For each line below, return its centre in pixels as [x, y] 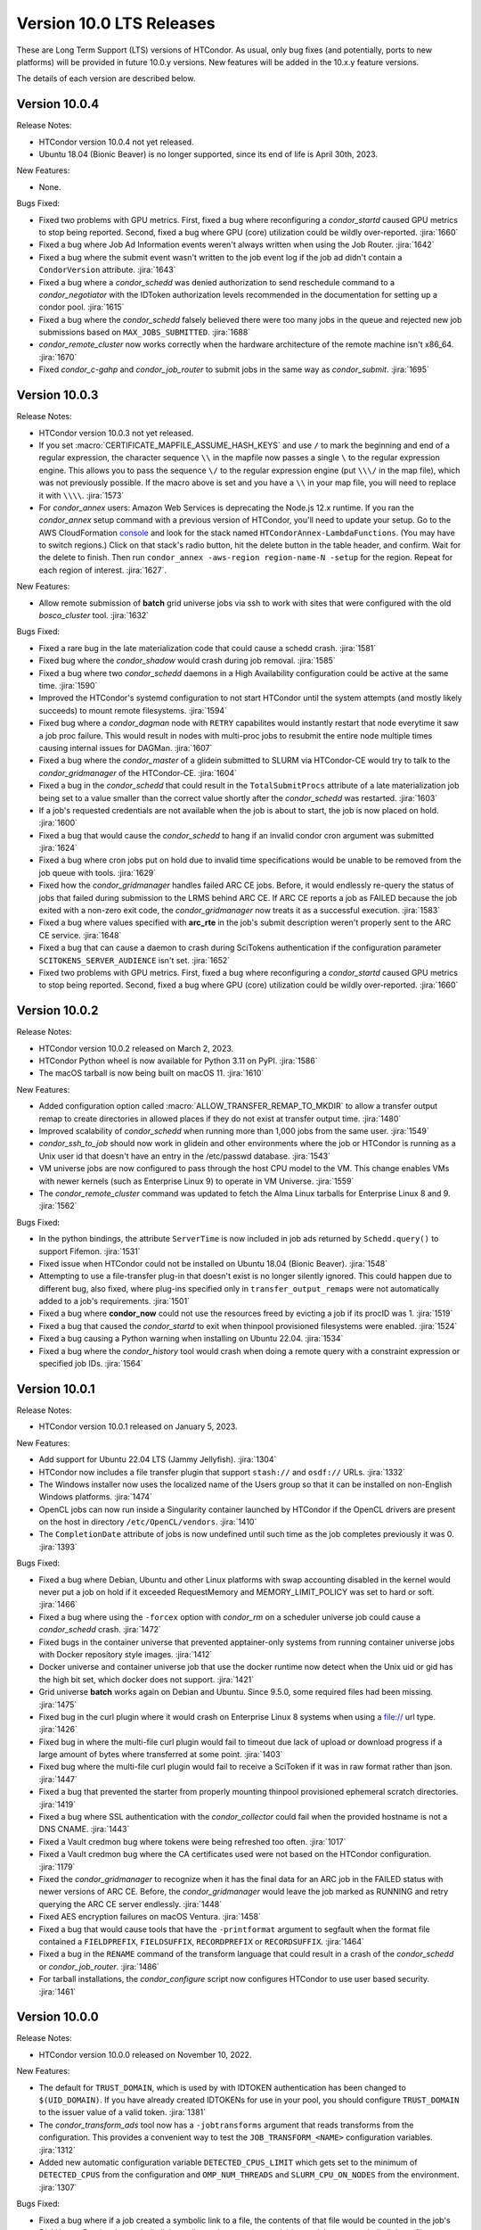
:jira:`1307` [58, 2187]
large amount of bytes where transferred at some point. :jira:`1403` [161, 1755]
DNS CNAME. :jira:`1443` [84, 1829]
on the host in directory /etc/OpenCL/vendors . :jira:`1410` [148, 1522]
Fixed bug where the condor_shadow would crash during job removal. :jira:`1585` [187, 661]
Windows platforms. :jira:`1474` [96, 1497]
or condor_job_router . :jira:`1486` [99, 1966]
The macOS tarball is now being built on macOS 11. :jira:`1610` [151, 1073]
